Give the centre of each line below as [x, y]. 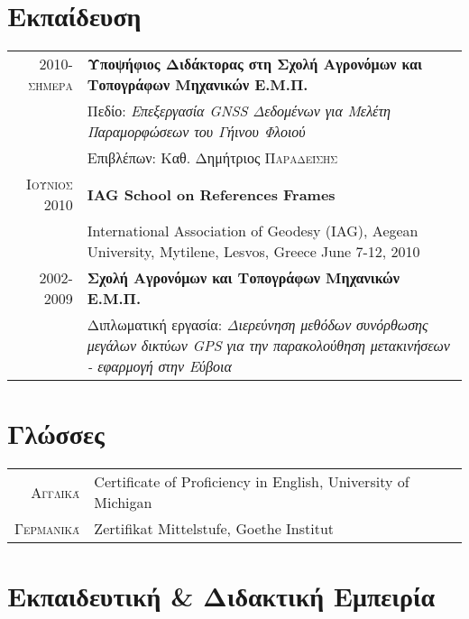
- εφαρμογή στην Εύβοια [159, 366]
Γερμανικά [47, 529]
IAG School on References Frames [211, 194]
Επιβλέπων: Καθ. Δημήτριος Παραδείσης [212, 158]
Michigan [123, 503]
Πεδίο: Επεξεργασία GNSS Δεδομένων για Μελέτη [239, 111]
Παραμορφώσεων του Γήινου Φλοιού [196, 132]
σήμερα [51, 85]
